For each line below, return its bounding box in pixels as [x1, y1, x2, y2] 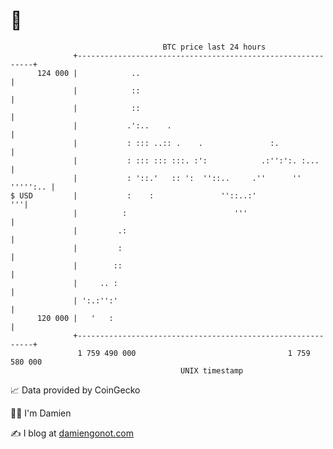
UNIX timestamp [180, 365, 244, 376]
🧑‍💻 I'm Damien [10, 407, 72, 419]
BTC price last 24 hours [162, 42, 267, 52]
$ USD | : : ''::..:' [10, 190, 257, 201]
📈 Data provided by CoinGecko [10, 384, 141, 396]
